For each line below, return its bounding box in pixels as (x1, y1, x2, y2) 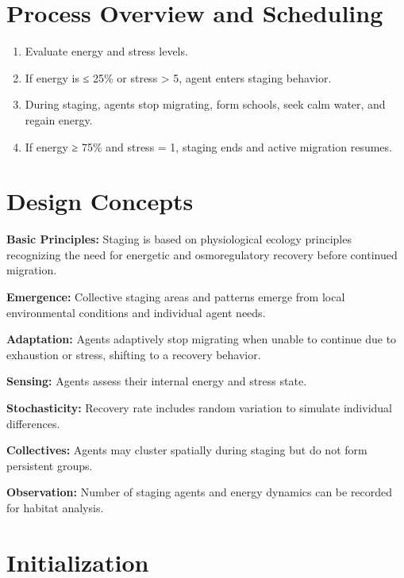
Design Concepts (6, 185, 194, 217)
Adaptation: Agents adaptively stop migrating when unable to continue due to (6, 331, 397, 347)
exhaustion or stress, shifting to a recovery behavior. (6, 346, 261, 362)
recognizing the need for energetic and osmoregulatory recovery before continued (6, 246, 398, 262)
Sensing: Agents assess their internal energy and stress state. (6, 373, 307, 389)
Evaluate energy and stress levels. (25, 43, 188, 59)
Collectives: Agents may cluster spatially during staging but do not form (6, 442, 367, 458)
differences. (6, 415, 60, 431)
